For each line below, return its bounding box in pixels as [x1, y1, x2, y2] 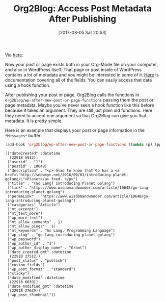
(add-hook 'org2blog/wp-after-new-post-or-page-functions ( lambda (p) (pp [5, 142, 162, 147]
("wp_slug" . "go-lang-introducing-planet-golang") [7, 232, 115, 237]
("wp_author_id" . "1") [7, 241, 56, 246]
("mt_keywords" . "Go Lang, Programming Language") [7, 228, 115, 233]
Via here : [5, 52, 24, 58]
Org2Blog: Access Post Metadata [13, 3, 152, 14]
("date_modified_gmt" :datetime [7, 284, 74, 289]
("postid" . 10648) [7, 164, 48, 169]
